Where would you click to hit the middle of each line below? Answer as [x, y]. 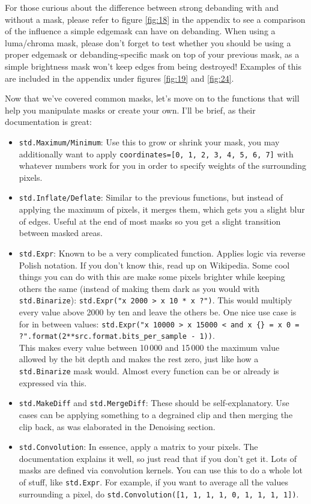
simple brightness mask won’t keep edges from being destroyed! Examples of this [153, 66]
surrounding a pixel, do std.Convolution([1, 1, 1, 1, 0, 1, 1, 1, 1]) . [159, 493]
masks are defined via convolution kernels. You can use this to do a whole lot [161, 470]
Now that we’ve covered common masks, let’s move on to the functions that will [152, 98]
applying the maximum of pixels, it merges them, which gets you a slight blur [162, 209]
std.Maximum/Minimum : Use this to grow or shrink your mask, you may [149, 141]
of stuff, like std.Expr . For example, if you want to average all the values [153, 482]
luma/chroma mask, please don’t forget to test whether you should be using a [148, 42]
